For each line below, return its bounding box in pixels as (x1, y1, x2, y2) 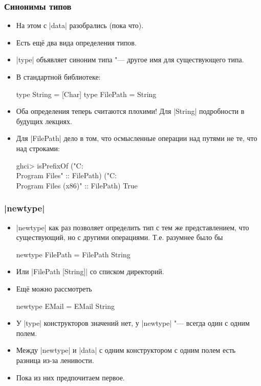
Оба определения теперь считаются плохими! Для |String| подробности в (16, 106, 245, 116)
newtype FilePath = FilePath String (16, 249, 130, 259)
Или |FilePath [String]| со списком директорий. (16, 266, 164, 277)
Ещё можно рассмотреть (16, 283, 92, 294)
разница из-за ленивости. (16, 354, 94, 365)
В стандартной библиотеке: (16, 71, 101, 82)
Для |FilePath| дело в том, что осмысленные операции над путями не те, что (16, 133, 257, 143)
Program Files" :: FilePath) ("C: (16, 170, 117, 181)
